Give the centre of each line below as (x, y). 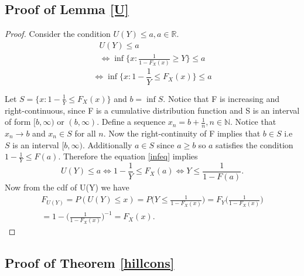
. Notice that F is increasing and (221, 98)
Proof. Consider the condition (58, 34)
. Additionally (107, 144)
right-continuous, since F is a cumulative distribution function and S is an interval (152, 110)
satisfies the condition (255, 144)
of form (18, 122)
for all (85, 133)
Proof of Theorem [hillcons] (90, 263)
